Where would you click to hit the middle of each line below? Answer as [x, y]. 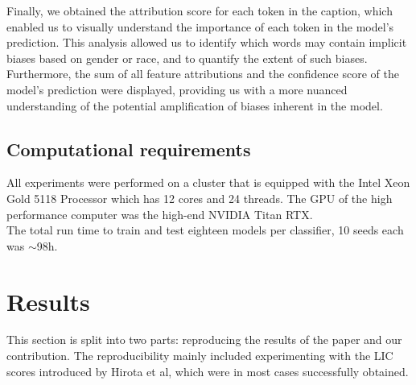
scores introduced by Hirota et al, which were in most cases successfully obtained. [208, 371]
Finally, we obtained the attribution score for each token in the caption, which [200, 10]
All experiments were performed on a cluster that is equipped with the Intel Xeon [208, 182]
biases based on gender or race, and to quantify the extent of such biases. [187, 58]
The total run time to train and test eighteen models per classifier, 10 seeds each [205, 230]
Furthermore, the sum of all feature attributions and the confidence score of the [203, 74]
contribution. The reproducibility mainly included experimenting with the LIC [200, 356]
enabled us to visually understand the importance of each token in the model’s [200, 26]
